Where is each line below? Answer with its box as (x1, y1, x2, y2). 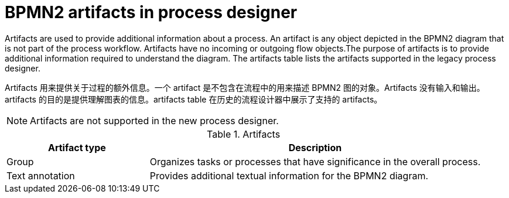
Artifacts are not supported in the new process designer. (30, 114, 279, 127)
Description (288, 141, 342, 153)
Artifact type (47, 141, 106, 153)
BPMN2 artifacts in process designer (5, 2, 298, 22)
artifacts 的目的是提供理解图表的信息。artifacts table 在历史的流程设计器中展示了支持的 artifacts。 (5, 94, 382, 104)
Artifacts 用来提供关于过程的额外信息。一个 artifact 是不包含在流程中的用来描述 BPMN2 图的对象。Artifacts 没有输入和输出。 (5, 82, 485, 93)
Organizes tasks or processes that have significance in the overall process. (149, 155, 481, 168)
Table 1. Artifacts (207, 128, 281, 140)
